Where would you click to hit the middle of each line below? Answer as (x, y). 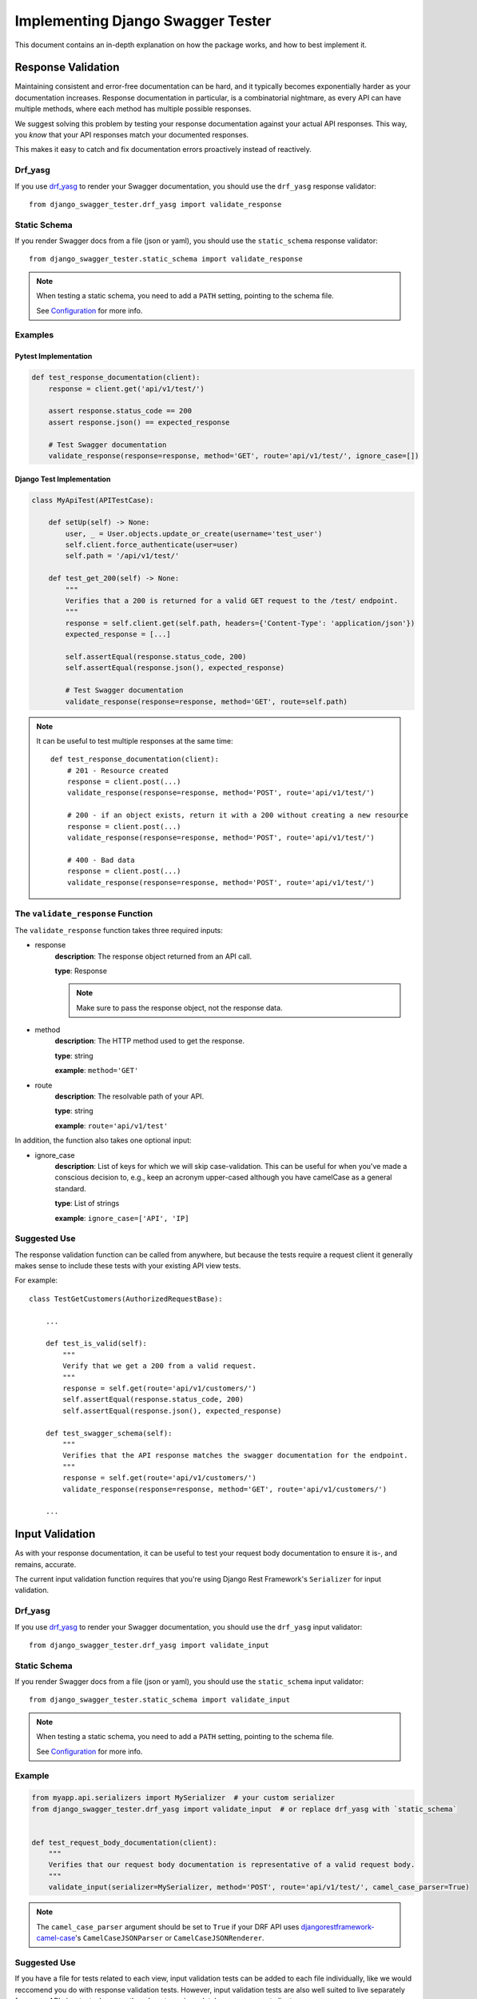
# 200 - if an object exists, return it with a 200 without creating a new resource (238, 815)
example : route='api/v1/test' (111, 1125)
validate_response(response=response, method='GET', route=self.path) (206, 701)
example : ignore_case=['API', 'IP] (122, 1218)
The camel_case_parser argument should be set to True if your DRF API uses (168, 1926)
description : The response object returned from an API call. (153, 956)
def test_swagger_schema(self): (109, 1433)
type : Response (81, 971)
